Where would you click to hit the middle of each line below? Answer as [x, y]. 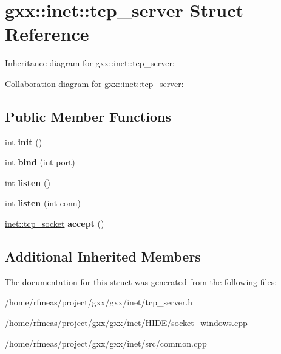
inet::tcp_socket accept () [55, 224]
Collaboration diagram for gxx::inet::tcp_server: [94, 83]
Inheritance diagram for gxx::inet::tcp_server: [90, 63]
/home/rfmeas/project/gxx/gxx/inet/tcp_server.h [99, 302]
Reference [47, 34]
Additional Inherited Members [103, 256]
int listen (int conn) [43, 203]
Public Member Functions [88, 116]
